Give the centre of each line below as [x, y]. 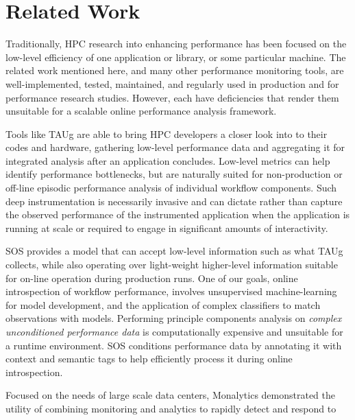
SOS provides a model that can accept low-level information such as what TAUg [174, 251]
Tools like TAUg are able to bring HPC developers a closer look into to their [167, 133]
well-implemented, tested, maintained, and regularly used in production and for [172, 83]
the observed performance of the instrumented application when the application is [178, 214]
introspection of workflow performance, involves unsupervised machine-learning [171, 291]
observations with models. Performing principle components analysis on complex [174, 318]
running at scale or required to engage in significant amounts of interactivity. [167, 227]
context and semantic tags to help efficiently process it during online [149, 359]
